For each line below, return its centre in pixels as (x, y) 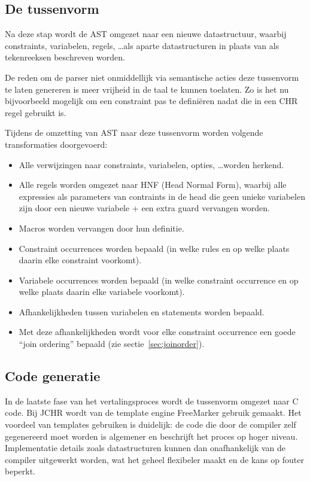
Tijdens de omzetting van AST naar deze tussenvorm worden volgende (134, 133)
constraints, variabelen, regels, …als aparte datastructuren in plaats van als (142, 45)
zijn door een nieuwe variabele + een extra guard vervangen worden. (144, 208)
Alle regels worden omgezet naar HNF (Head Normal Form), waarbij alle (153, 185)
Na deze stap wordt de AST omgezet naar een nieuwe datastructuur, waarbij (146, 34)
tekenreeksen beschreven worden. (65, 57)
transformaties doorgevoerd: (56, 144)
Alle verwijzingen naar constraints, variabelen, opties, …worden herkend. (151, 164)
